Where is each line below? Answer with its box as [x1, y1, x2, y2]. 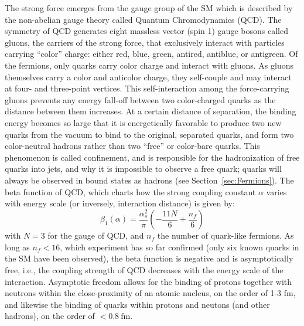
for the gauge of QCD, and [47, 229, 144, 242]
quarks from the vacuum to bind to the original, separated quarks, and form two [5, 128, 294, 140]
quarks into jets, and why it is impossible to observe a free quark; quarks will [5, 162, 282, 175]
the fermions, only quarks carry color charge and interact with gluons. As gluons [5, 59, 294, 71]
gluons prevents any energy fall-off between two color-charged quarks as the [5, 93, 276, 106]
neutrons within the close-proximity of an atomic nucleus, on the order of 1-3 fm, [5, 287, 296, 299]
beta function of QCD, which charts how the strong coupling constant [5, 185, 256, 198]
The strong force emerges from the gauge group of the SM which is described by [5, 2, 293, 13]
